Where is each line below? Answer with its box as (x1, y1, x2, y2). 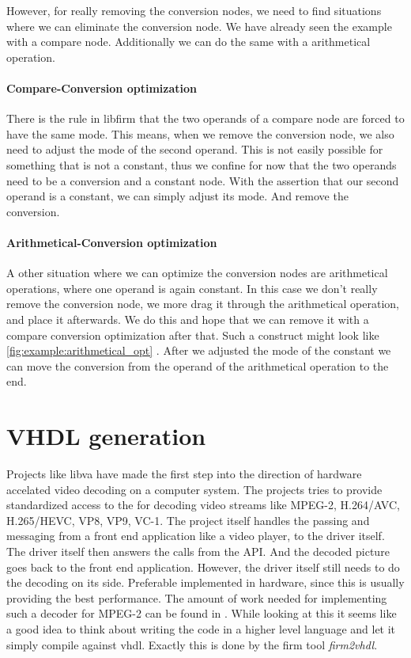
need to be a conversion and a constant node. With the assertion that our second (6, 172, 399, 188)
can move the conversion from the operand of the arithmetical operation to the (6, 357, 389, 374)
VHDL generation (6, 420, 206, 452)
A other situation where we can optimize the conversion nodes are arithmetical (6, 264, 388, 281)
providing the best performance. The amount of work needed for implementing (6, 589, 387, 606)
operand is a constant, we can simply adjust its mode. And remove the (6, 188, 349, 204)
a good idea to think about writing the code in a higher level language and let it (6, 620, 396, 637)
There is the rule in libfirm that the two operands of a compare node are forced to (6, 110, 405, 127)
